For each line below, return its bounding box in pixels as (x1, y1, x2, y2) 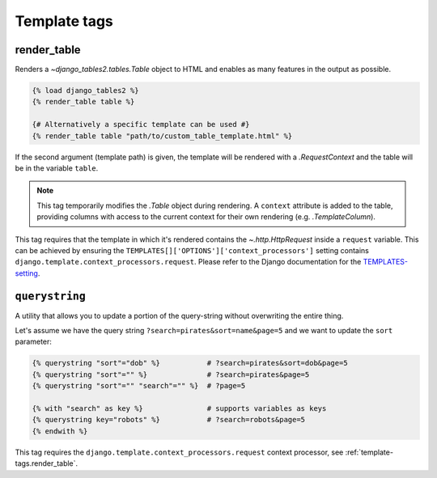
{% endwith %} (32, 426, 88, 436)
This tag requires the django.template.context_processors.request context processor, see (15, 447, 344, 457)
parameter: (15, 336, 53, 347)
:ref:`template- (345, 447, 394, 457)
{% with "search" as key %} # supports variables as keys (32, 404, 327, 412)
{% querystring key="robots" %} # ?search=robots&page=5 (32, 415, 306, 425)
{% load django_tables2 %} (32, 86, 139, 95)
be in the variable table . (15, 163, 99, 173)
